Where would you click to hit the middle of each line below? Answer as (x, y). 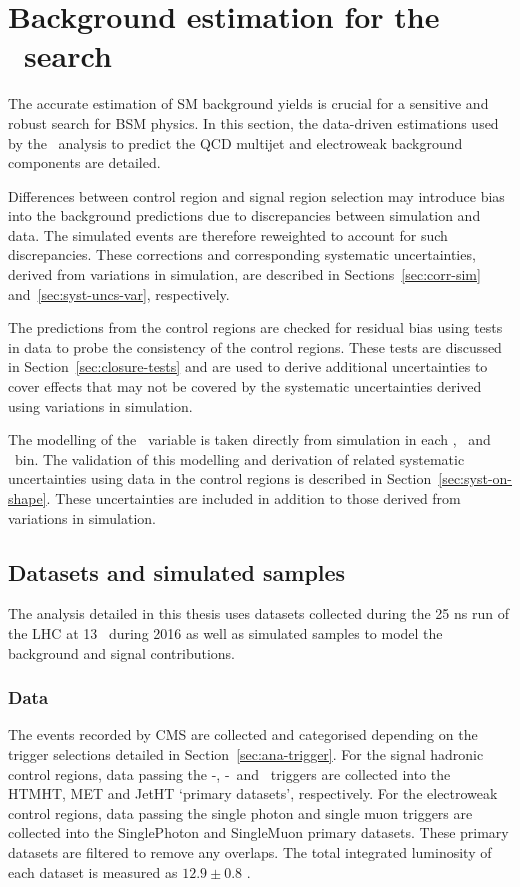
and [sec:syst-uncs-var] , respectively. (119, 293)
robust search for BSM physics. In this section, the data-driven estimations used (253, 122)
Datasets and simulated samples (177, 571)
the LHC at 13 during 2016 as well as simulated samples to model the (225, 632)
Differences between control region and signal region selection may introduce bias (256, 195)
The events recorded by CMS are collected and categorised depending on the (243, 734)
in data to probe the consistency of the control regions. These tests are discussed (255, 346)
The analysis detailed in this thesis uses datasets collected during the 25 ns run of (258, 613)
